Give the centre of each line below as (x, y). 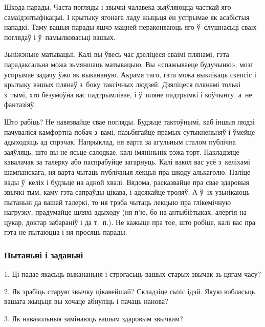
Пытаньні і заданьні (44, 254)
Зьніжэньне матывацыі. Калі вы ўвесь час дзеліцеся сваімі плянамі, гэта (117, 54)
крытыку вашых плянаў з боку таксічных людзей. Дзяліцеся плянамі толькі (123, 84)
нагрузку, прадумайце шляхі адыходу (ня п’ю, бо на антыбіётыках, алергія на (125, 212)
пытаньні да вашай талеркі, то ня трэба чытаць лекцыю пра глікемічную (118, 202)
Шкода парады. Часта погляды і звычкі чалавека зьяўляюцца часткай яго (118, 7)
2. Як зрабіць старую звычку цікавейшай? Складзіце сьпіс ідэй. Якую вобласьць (130, 291)
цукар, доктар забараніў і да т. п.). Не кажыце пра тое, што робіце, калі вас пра (130, 222)
